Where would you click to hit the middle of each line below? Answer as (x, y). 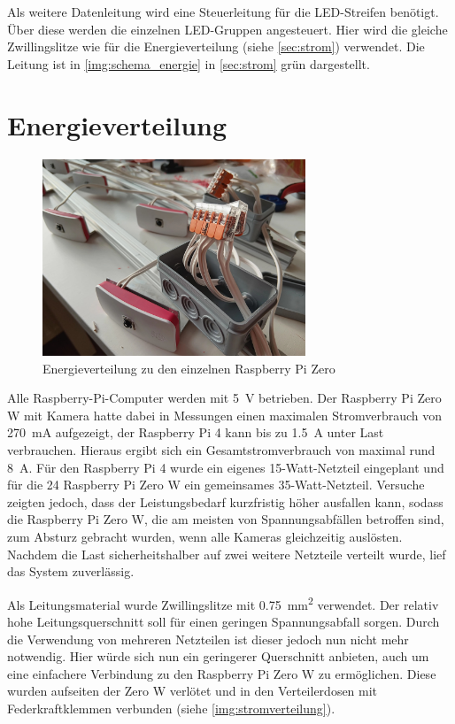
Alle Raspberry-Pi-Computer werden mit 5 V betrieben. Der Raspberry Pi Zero (224, 398)
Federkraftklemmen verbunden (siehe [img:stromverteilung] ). (171, 709)
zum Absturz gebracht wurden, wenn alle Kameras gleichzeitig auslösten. (205, 537)
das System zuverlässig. (71, 571)
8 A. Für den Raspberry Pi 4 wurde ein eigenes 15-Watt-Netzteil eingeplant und (226, 467)
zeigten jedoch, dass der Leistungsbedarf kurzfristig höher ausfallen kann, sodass (225, 501)
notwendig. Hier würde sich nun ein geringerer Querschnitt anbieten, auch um (218, 656)
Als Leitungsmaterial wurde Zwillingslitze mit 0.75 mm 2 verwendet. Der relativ (223, 603)
